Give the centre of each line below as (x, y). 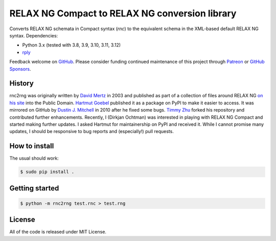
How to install (32, 146)
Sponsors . (20, 69)
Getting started (34, 188)
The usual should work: (34, 158)
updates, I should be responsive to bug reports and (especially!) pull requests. (91, 132)
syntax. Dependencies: (34, 35)
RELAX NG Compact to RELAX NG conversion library (123, 13)
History (22, 84)
